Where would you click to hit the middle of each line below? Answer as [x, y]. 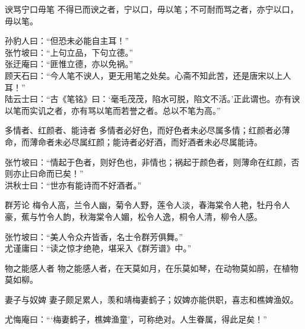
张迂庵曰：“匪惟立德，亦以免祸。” [69, 64]
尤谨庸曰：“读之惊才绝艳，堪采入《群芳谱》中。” [98, 248]
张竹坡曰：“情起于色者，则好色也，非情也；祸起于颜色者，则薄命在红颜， [148, 162]
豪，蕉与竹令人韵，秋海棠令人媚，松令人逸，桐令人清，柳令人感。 [134, 216]
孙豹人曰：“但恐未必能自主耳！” [67, 41]
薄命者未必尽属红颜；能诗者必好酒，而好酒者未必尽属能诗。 [146, 141]
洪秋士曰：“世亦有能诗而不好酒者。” [73, 185]
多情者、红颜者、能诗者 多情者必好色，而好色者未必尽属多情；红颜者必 [143, 130]
